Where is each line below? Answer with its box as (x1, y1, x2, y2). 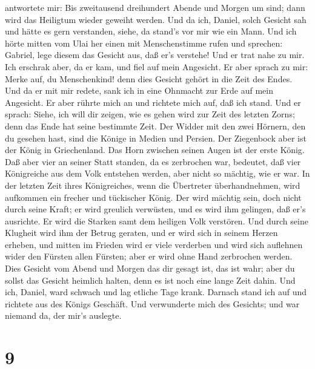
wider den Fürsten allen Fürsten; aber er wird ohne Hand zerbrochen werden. (5, 250, 293, 263)
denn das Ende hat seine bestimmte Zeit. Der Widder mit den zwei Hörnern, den (5, 119, 306, 132)
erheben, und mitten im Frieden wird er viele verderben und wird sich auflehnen (5, 238, 303, 250)
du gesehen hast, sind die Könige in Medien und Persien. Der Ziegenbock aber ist (5, 131, 307, 144)
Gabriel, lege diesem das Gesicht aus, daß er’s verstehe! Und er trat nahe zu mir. (5, 48, 305, 61)
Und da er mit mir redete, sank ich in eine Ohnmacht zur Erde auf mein (5, 84, 274, 97)
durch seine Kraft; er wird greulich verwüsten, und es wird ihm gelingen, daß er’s (5, 203, 306, 215)
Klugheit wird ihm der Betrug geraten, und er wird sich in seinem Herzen (5, 226, 278, 239)
